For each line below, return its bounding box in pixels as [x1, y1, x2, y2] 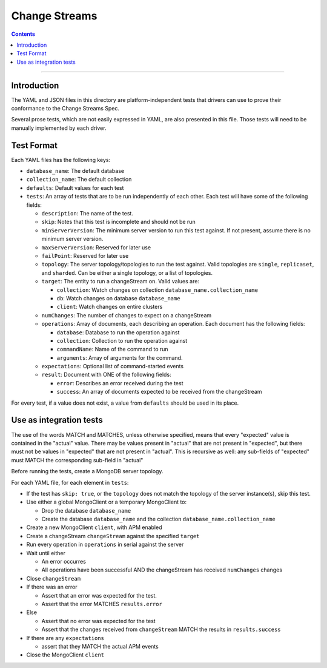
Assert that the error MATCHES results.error [41, 600, 163, 607]
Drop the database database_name [41, 507, 131, 514]
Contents [11, 30, 36, 38]
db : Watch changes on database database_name [56, 294, 181, 302]
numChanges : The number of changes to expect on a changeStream [41, 311, 212, 319]
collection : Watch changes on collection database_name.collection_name [56, 286, 259, 294]
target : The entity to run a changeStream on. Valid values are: [41, 278, 200, 285]
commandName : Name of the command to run [56, 346, 169, 353]
